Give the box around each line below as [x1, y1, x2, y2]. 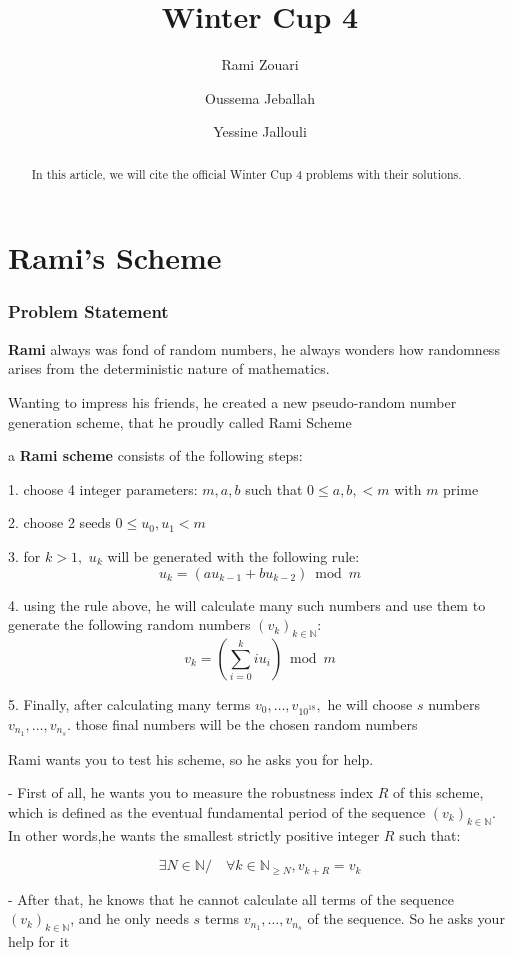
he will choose [327, 693, 413, 714]
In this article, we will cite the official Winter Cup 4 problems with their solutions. [31, 165, 462, 182]
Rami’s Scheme [8, 237, 222, 278]
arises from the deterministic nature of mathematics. [8, 358, 330, 379]
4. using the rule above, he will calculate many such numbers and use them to [8, 594, 486, 615]
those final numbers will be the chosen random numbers [75, 713, 418, 734]
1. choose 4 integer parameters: [8, 478, 198, 499]
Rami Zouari [221, 54, 299, 75]
